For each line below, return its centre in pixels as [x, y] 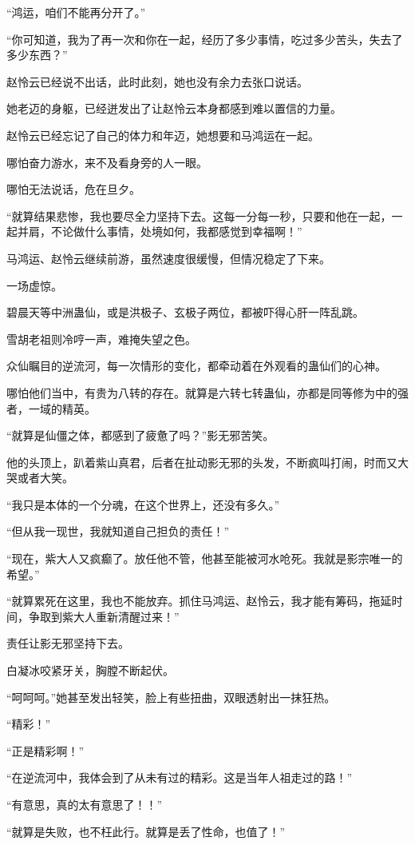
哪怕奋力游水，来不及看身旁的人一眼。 [107, 162]
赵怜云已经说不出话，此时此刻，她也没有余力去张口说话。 [157, 81]
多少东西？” [37, 55]
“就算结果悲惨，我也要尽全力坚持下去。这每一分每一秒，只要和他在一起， [199, 215]
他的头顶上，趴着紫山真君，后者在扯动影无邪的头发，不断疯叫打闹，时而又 [202, 462]
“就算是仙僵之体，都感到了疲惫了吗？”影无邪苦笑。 [140, 435]
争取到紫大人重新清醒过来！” [104, 616]
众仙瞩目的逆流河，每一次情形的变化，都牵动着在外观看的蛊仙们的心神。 [196, 366]
